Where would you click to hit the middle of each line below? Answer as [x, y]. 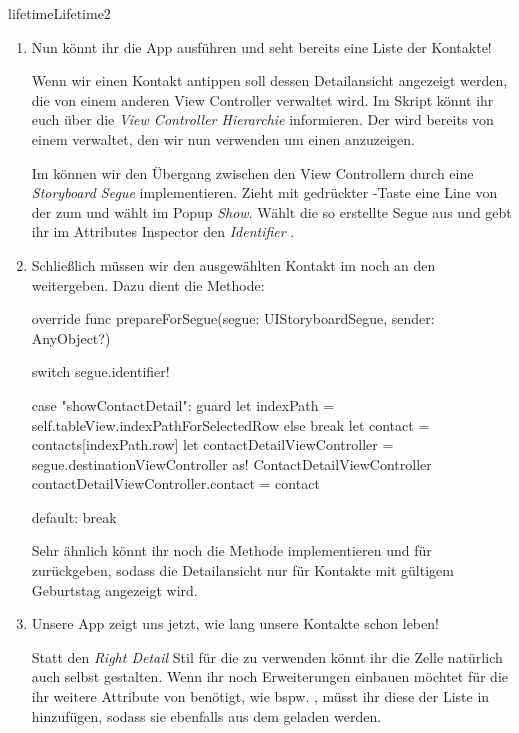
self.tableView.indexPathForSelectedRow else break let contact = [230, 424]
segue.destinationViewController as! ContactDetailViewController [231, 463]
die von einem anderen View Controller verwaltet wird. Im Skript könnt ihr [262, 99]
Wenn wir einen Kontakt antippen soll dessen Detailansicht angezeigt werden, [269, 80]
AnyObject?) [71, 337]
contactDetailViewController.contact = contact [175, 483]
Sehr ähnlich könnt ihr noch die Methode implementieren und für [231, 550]
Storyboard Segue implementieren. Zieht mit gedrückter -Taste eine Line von [264, 192]
